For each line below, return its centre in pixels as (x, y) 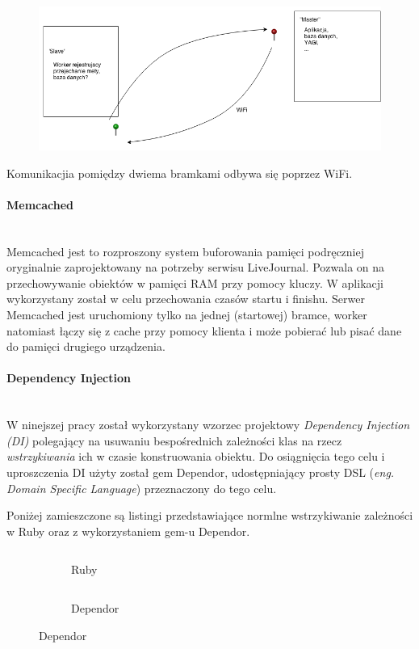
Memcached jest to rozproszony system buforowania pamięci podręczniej (185, 251)
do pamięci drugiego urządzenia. (86, 346)
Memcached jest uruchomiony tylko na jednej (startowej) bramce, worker (187, 315)
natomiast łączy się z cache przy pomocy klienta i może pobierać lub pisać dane (204, 330)
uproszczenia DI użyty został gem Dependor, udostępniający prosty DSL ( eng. (201, 472)
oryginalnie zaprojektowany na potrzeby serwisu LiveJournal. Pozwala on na (196, 267)
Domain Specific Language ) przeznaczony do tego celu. (142, 488)
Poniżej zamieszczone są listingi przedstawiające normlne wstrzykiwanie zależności (210, 515)
